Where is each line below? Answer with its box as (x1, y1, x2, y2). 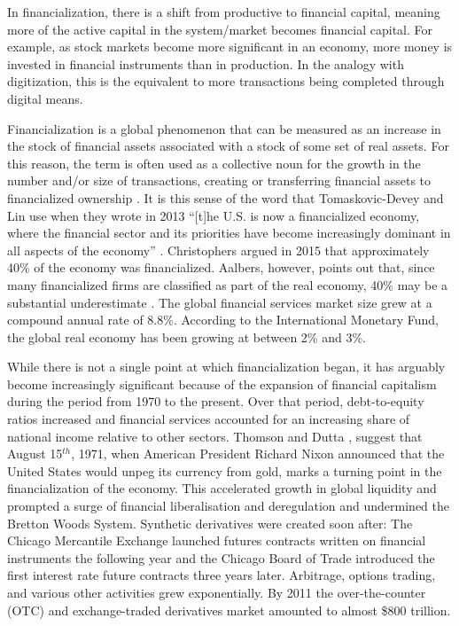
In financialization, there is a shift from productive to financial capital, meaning (7, 3, 440, 20)
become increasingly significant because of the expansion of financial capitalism (7, 374, 437, 393)
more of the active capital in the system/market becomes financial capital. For (7, 20, 433, 38)
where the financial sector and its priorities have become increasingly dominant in (7, 223, 451, 242)
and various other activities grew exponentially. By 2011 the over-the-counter (7, 583, 426, 601)
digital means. (7, 89, 83, 107)
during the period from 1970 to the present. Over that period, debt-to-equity (7, 392, 424, 411)
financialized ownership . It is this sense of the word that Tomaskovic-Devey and (7, 188, 444, 207)
